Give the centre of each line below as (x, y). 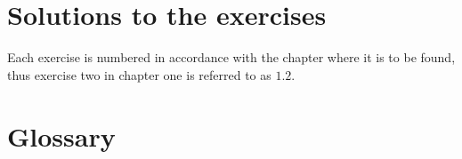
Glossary (61, 135)
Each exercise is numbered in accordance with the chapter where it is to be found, (231, 57)
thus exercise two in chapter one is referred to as (139, 74)
